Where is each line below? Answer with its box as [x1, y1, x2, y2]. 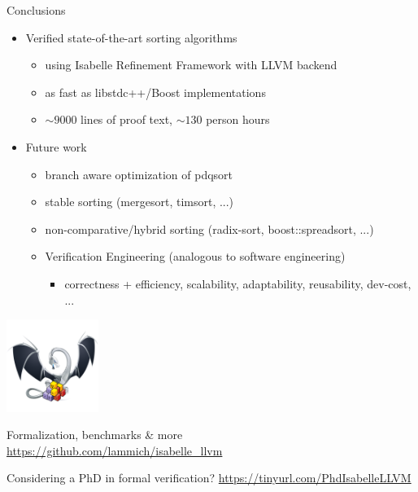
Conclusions [7, 2, 66, 18]
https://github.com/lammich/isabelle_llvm [7, 441, 223, 459]
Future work [25, 138, 87, 155]
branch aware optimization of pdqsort [45, 165, 233, 182]
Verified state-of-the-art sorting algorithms [25, 29, 237, 46]
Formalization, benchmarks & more [7, 426, 183, 443]
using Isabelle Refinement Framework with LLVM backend [45, 56, 337, 73]
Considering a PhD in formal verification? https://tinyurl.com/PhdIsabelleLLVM [7, 469, 411, 486]
